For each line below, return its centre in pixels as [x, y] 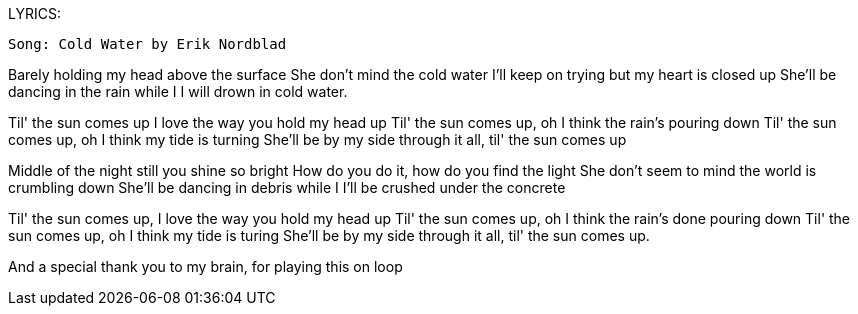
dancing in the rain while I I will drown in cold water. [178, 91]
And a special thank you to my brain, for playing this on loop [205, 266]
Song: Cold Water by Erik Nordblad [147, 44]
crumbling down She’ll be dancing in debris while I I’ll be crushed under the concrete [287, 187]
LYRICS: [34, 13]
